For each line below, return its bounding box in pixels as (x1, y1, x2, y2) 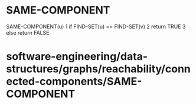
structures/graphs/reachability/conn (6, 62, 191, 76)
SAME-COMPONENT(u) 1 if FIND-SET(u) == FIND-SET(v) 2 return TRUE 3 (6, 23, 186, 30)
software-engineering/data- (6, 50, 148, 63)
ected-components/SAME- (6, 75, 142, 88)
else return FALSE (6, 29, 50, 36)
